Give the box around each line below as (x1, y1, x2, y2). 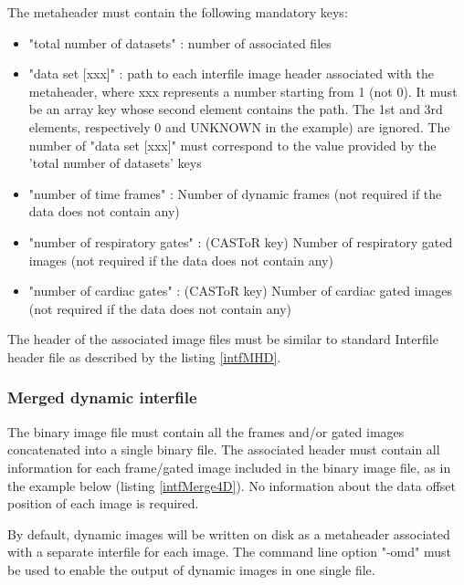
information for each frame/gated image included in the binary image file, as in (7, 457, 451, 476)
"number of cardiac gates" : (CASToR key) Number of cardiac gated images (28, 281, 453, 300)
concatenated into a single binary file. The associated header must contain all (7, 440, 440, 459)
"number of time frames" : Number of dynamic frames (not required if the (28, 183, 442, 203)
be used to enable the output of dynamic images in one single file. (7, 559, 375, 579)
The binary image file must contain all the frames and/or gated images (7, 422, 405, 441)
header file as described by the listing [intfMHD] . (7, 347, 281, 366)
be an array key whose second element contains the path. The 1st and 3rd (28, 99, 443, 119)
